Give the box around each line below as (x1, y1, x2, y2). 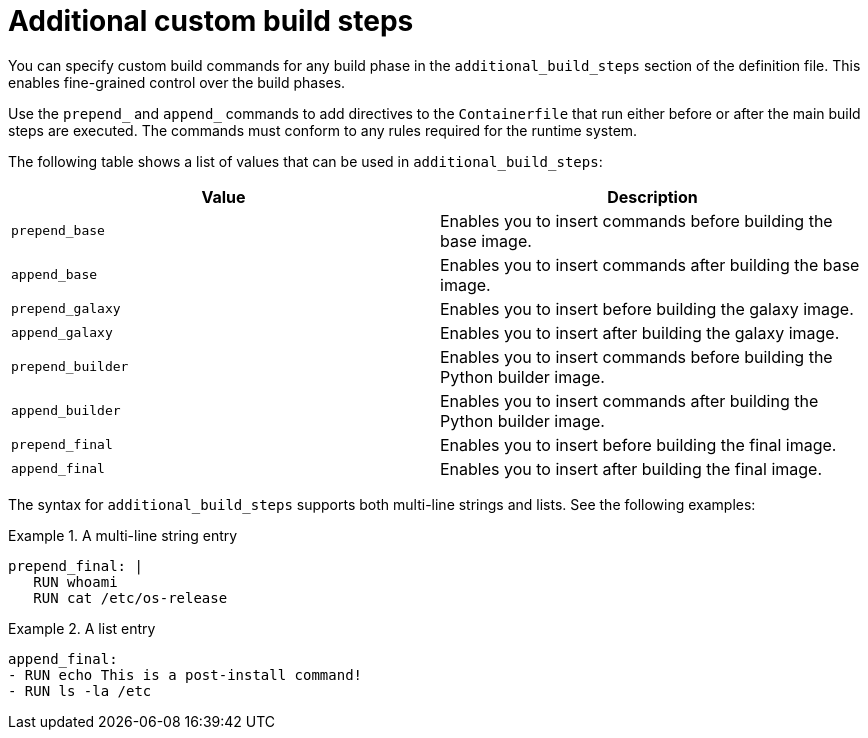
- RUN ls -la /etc (8, 682, 152, 699)
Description (607, 186, 698, 207)
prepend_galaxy (11, 301, 121, 317)
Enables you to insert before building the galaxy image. (440, 298, 854, 319)
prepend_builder (11, 359, 129, 375)
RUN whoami (33, 573, 118, 590)
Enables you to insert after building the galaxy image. (440, 322, 840, 343)
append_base (11, 267, 98, 283)
